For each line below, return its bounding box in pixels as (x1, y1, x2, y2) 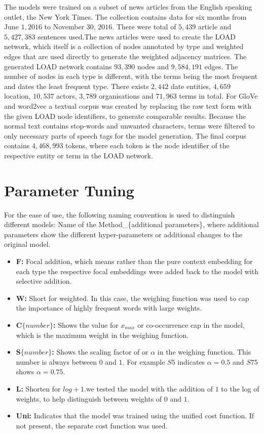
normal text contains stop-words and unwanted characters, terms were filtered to (4, 120, 255, 131)
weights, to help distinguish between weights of (16, 393, 162, 404)
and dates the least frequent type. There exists (4, 80, 149, 91)
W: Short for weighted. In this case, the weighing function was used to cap (16, 292, 249, 303)
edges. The (204, 61, 238, 71)
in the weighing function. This (157, 346, 251, 357)
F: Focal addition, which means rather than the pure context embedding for (16, 256, 253, 266)
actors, (56, 91, 77, 101)
